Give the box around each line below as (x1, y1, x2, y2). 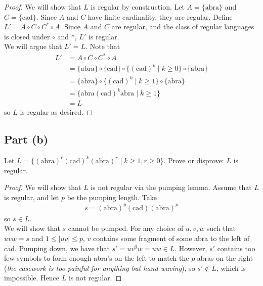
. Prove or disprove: (163, 155, 224, 165)
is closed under (4, 31, 50, 41)
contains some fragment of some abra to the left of (93, 233, 250, 244)
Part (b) (4, 131, 49, 147)
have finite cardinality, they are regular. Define (87, 11, 233, 22)
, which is (216, 262, 246, 273)
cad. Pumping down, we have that (4, 243, 110, 253)
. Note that (85, 41, 120, 52)
